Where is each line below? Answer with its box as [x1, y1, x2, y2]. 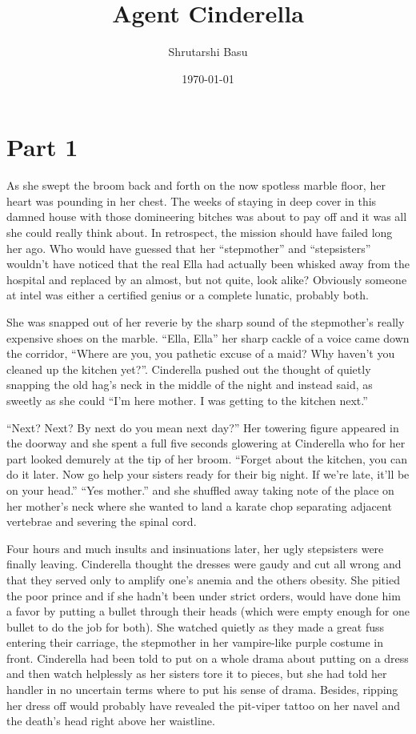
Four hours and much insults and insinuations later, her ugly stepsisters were [6, 539, 384, 556]
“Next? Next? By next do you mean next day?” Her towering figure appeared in [6, 419, 399, 435]
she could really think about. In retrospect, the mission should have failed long [6, 224, 393, 241]
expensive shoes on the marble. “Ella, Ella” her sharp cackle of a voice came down [6, 329, 410, 346]
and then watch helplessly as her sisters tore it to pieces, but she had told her [6, 665, 387, 682]
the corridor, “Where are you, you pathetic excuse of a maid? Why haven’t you [6, 345, 395, 362]
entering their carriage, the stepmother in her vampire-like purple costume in [6, 634, 384, 651]
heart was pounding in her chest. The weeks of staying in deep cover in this [6, 192, 377, 209]
